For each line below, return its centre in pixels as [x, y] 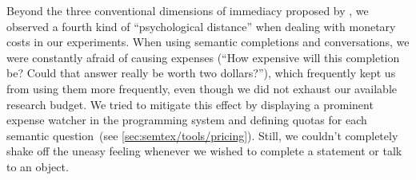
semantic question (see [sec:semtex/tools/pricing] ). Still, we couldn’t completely [202, 135]
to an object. [38, 166]
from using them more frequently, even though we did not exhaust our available [202, 88]
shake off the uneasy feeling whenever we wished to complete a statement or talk [204, 151]
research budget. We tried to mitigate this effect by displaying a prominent [190, 104]
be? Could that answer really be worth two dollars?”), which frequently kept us [201, 73]
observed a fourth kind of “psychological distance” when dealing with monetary [201, 26]
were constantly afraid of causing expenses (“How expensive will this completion [203, 57]
